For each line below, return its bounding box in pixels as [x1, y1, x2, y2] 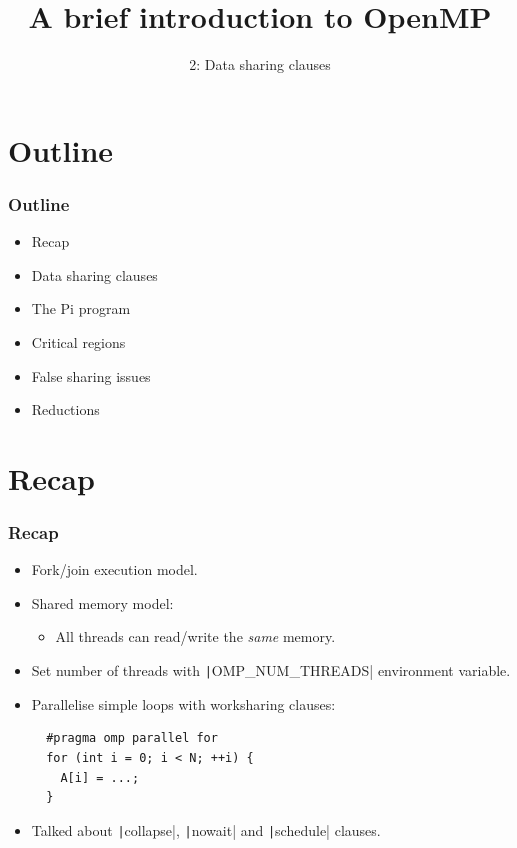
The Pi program [31, 298, 131, 319]
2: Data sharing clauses [189, 54, 331, 75]
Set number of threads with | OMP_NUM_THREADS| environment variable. [31, 660, 511, 681]
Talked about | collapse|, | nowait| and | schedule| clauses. [31, 819, 381, 840]
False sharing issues [31, 365, 151, 386]
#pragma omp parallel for [46, 731, 218, 746]
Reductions [31, 399, 100, 420]
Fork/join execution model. [31, 559, 198, 580]
